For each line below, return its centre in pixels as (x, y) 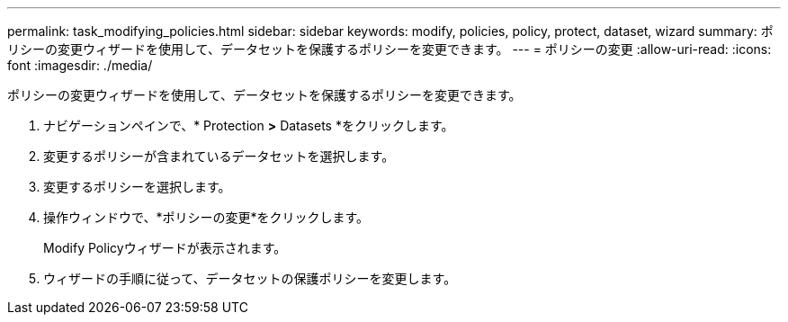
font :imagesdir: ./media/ (80, 65)
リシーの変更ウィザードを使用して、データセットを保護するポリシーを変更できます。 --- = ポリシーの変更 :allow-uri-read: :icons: (390, 49)
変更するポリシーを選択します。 (137, 187)
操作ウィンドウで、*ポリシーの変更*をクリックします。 (206, 217)
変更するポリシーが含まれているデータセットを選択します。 (219, 156)
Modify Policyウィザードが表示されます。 (165, 248)
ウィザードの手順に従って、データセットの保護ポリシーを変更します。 (250, 278)
